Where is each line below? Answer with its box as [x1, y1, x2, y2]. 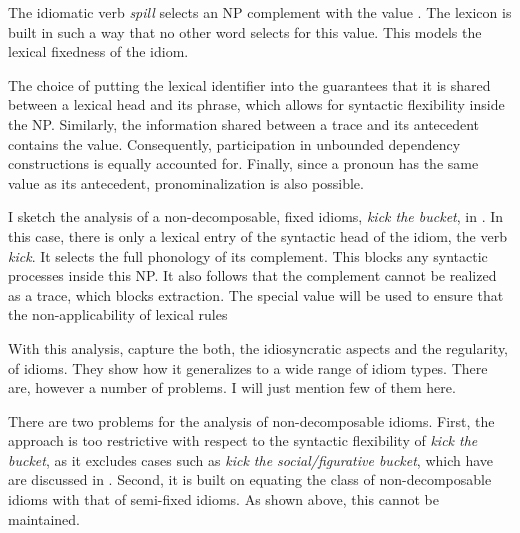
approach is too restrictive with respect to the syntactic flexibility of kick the [8, 430, 478, 451]
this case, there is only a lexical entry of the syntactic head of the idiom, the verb [8, 225, 507, 246]
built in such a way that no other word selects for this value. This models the [8, 21, 482, 42]
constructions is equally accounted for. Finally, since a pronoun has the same [8, 153, 479, 174]
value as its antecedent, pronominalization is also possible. [8, 172, 364, 193]
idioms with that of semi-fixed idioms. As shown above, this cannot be [8, 489, 439, 510]
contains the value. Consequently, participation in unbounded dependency [8, 133, 461, 154]
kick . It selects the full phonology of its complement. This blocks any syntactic [8, 245, 488, 266]
